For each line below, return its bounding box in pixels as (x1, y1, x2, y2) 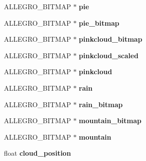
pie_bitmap (79, 17, 119, 28)
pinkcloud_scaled (79, 50, 139, 60)
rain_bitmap (79, 99, 123, 109)
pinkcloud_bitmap (79, 34, 143, 44)
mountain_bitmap (79, 115, 142, 126)
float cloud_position (4, 148, 71, 158)
